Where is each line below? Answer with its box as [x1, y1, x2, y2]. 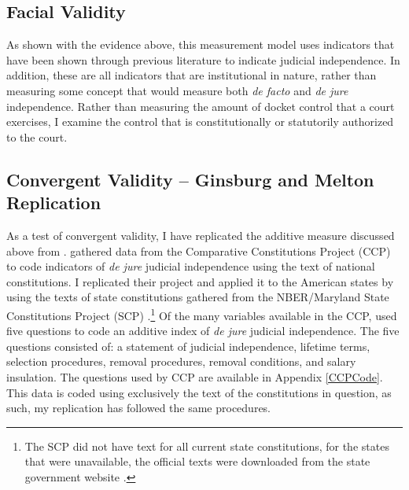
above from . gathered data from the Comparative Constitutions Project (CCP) [6, 242, 391, 259]
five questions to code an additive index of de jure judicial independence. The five [6, 322, 400, 339]
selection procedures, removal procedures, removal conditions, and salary [6, 353, 356, 370]
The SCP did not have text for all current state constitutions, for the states [24, 437, 389, 454]
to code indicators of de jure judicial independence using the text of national [6, 258, 375, 274]
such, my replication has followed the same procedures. [6, 400, 271, 416]
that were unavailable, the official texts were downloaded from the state [24, 453, 370, 470]
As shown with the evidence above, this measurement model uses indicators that [6, 36, 395, 53]
